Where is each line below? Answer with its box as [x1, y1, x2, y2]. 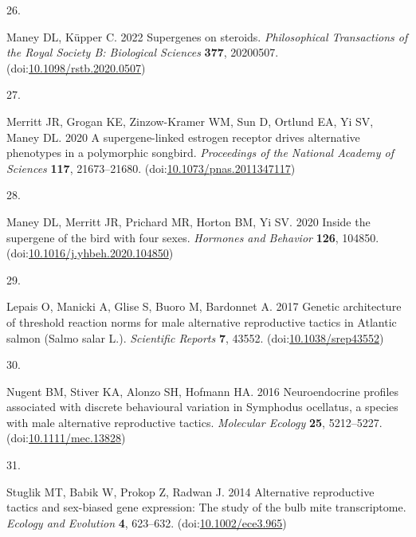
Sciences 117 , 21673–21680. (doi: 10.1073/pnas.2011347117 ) [6, 159, 296, 176]
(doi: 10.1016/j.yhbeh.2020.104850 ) [6, 245, 174, 261]
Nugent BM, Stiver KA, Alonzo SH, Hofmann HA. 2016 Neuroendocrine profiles [6, 382, 399, 399]
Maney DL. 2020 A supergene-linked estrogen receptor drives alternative [6, 128, 360, 145]
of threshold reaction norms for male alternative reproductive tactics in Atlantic [6, 313, 397, 330]
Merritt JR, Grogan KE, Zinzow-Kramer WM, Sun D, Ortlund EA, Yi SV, [6, 112, 374, 129]
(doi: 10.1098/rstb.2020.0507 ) [6, 59, 146, 76]
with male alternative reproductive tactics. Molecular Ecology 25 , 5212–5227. [6, 414, 383, 430]
